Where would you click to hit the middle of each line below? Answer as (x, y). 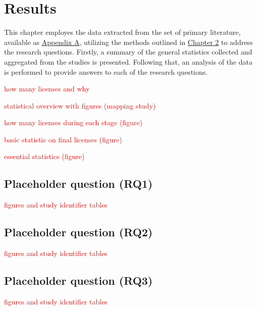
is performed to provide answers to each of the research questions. (106, 71)
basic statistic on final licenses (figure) (63, 139)
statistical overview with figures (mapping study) (80, 105)
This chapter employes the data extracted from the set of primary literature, (122, 32)
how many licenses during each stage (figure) (73, 122)
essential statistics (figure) (44, 156)
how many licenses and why (47, 89)
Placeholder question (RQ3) (79, 280)
